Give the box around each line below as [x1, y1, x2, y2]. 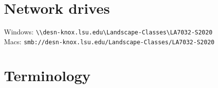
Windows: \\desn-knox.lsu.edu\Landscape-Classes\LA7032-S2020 [4, 27, 213, 37]
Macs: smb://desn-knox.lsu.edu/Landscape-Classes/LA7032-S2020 [4, 36, 215, 46]
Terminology [4, 65, 91, 85]
